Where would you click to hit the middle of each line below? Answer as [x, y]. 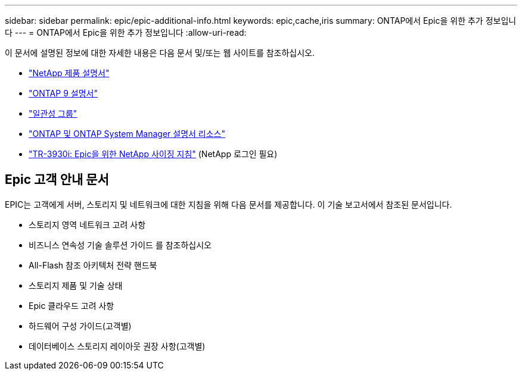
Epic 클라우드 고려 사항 [72, 305]
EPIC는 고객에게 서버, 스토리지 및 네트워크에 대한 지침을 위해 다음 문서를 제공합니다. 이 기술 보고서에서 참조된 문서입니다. [229, 204]
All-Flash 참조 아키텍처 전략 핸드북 [93, 265]
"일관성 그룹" [53, 113]
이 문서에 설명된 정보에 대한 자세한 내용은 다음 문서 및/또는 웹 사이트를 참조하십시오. [160, 53]
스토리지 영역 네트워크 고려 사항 [87, 224]
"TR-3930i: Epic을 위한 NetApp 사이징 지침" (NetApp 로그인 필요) [153, 154]
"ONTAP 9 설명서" [63, 93]
